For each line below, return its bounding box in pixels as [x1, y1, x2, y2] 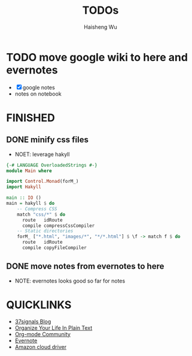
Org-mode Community [14, 330, 71, 337]
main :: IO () [6, 195, 42, 201]
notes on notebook [14, 90, 62, 97]
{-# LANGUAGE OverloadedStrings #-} [6, 162, 97, 168]
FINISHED [6, 111, 55, 124]
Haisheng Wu [83, 23, 118, 30]
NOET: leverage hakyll [14, 151, 70, 158]
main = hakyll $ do [6, 201, 55, 207]
